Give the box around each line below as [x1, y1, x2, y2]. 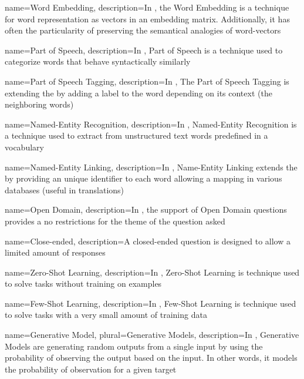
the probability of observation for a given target [5, 363, 177, 375]
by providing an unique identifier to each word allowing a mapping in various [5, 172, 282, 185]
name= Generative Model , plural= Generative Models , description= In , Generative [5, 328, 299, 341]
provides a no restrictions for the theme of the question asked [5, 214, 225, 227]
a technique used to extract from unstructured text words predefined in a [5, 129, 268, 142]
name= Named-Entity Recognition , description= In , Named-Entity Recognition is [5, 118, 297, 130]
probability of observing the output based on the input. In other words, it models [5, 351, 298, 364]
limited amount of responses [5, 246, 106, 259]
